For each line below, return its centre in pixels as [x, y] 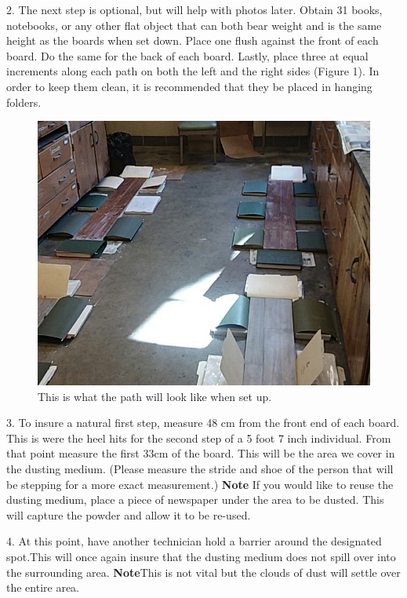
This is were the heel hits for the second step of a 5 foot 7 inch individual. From [199, 438]
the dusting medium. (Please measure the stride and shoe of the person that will [200, 468]
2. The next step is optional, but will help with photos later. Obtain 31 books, [194, 9]
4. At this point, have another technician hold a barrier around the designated [194, 541]
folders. [24, 102]
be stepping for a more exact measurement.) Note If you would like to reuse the [200, 484]
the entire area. [43, 587]
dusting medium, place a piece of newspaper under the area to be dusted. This [195, 500]
